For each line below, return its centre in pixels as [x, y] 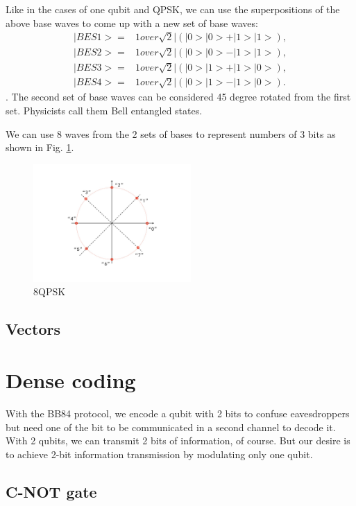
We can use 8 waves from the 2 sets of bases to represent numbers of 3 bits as [171, 133]
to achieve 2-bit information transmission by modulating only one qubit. [159, 454]
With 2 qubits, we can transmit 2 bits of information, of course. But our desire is [178, 440]
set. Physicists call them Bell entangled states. [104, 111]
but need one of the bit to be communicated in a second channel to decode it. [171, 427]
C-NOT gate [51, 491]
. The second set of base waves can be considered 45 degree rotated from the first [178, 97]
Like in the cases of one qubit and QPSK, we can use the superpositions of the [173, 9]
